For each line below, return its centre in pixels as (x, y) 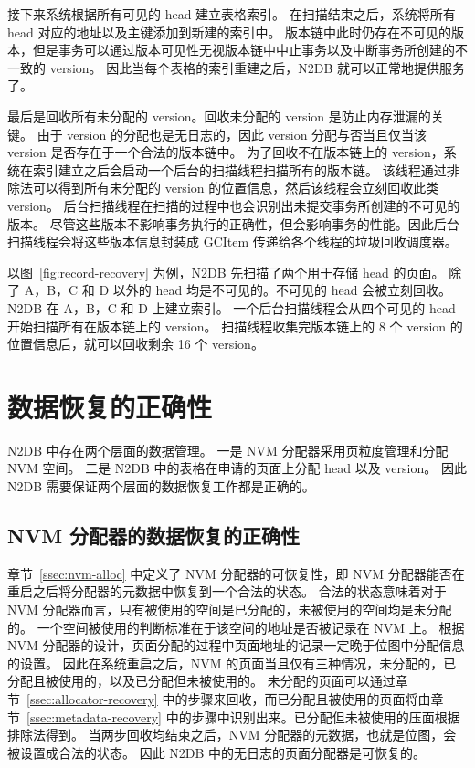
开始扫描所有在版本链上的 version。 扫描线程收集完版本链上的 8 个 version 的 (235, 326)
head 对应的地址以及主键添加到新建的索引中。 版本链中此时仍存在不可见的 (230, 32)
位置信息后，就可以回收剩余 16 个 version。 (136, 344)
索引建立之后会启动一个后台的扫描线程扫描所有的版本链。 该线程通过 (239, 169)
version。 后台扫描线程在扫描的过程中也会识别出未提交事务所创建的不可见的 (234, 205)
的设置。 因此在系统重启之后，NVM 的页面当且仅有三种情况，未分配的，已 (232, 663)
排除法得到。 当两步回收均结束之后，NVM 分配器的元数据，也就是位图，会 (232, 735)
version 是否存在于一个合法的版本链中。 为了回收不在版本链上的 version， (226, 152)
